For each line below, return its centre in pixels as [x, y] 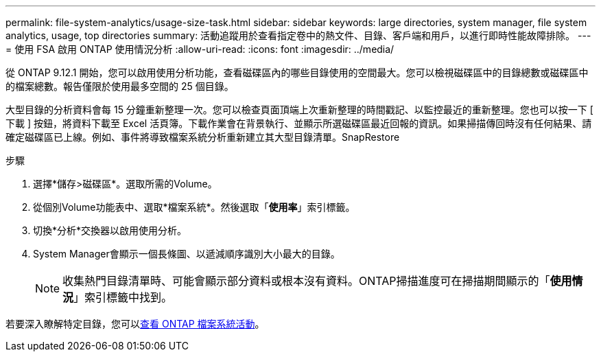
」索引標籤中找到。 [123, 297]
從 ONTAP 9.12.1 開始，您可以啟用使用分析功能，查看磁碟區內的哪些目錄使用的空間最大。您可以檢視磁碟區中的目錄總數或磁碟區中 [297, 72]
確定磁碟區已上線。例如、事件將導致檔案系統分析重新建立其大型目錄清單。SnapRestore [203, 137]
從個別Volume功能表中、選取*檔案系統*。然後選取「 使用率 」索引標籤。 [194, 207]
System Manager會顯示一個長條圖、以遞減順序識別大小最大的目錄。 [187, 254]
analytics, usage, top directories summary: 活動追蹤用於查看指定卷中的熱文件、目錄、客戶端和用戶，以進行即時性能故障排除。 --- [298, 35]
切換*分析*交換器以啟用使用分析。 [110, 230]
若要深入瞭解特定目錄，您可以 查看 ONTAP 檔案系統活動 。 [135, 324]
